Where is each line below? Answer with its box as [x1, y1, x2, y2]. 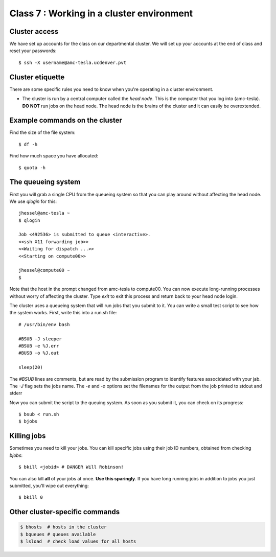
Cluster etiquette [9, 73, 65, 81]
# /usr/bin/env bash [18, 321, 70, 327]
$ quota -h [18, 165, 46, 171]
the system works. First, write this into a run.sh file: [9, 310, 117, 316]
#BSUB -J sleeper [18, 336, 62, 342]
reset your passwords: [9, 48, 57, 54]
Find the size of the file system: [9, 129, 76, 135]
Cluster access [9, 27, 59, 36]
